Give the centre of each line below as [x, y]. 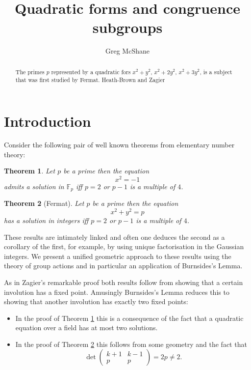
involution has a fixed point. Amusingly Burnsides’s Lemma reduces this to [117, 292]
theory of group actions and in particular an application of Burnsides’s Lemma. [123, 266]
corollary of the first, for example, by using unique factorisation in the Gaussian [124, 246]
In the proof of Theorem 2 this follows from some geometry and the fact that [131, 344]
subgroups [127, 27]
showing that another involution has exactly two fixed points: [96, 301]
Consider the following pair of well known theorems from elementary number [119, 144]
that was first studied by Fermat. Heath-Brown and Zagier [90, 80]
